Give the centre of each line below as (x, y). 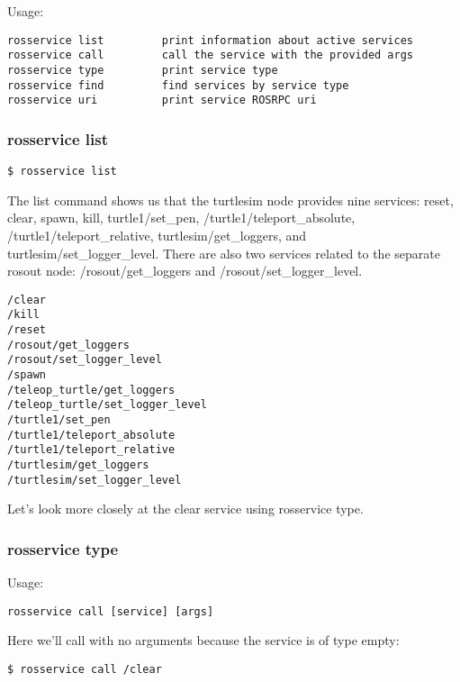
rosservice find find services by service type (178, 85)
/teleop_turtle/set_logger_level (107, 405)
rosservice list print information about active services (211, 40)
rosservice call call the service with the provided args (211, 55)
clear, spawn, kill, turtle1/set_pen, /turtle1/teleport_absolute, (181, 218)
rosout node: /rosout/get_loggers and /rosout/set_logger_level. (185, 271)
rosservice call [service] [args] (111, 611)
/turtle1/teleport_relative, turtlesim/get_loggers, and (157, 235)
